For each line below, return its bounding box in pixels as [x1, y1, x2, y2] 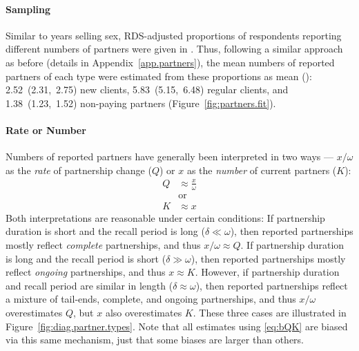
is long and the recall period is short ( [6, 251, 166, 265]
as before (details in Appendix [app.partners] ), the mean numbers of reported [6, 55, 335, 69]
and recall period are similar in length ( [6, 278, 173, 292]
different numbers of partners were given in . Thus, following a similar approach [6, 41, 343, 56]
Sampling [6, 1, 51, 16]
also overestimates [105, 305, 182, 319]
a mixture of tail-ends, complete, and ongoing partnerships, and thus [6, 292, 296, 306]
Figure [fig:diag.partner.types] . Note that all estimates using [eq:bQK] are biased [6, 319, 348, 333]
